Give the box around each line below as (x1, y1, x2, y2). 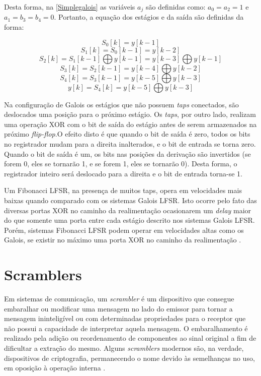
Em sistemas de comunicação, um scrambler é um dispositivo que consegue (4, 293, 234, 304)
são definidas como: (145, 2, 206, 12)
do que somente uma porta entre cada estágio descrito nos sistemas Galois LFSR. (4, 215, 255, 225)
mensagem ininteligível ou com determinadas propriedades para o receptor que (4, 313, 246, 324)
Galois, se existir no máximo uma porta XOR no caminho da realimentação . (4, 234, 241, 245)
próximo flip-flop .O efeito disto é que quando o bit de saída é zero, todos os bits (4, 129, 250, 139)
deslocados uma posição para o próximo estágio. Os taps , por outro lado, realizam (4, 109, 256, 119)
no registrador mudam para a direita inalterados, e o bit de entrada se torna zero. (4, 139, 256, 149)
